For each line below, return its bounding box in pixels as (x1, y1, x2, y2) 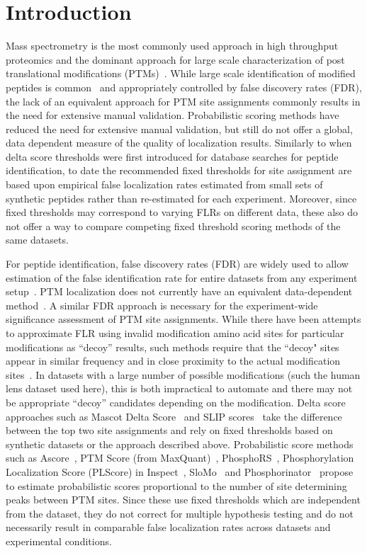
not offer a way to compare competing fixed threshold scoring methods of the (6, 218, 341, 233)
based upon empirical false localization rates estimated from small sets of (6, 177, 323, 192)
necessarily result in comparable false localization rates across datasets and (6, 520, 331, 535)
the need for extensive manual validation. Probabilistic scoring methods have (6, 108, 339, 122)
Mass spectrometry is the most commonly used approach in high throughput (6, 38, 339, 53)
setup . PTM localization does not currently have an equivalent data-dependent (6, 284, 353, 299)
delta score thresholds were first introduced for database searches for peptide (6, 149, 339, 164)
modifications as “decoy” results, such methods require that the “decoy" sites (6, 339, 339, 354)
